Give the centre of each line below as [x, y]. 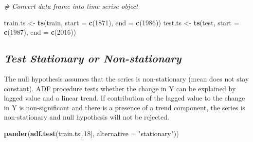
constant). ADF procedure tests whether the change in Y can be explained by [120, 88]
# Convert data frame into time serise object [71, 6]
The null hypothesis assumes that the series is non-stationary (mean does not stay [126, 78]
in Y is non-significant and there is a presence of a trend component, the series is [125, 107]
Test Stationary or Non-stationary [93, 58]
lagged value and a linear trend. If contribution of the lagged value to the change [125, 98]
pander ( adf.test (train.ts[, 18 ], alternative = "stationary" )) [91, 133]
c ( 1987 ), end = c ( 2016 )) [40, 32]
